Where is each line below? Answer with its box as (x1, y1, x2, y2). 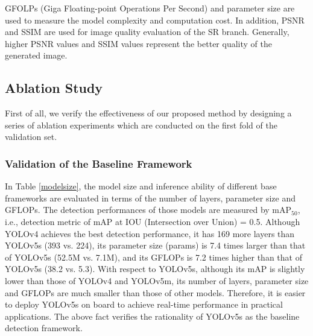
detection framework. (5, 322, 83, 334)
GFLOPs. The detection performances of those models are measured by (5, 203, 270, 216)
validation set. (5, 130, 57, 143)
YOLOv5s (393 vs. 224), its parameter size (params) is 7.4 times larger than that (5, 239, 306, 252)
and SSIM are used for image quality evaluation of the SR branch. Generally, (5, 25, 289, 38)
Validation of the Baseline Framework (5, 156, 192, 171)
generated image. (5, 49, 68, 62)
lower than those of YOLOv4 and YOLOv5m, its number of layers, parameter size (5, 274, 309, 287)
